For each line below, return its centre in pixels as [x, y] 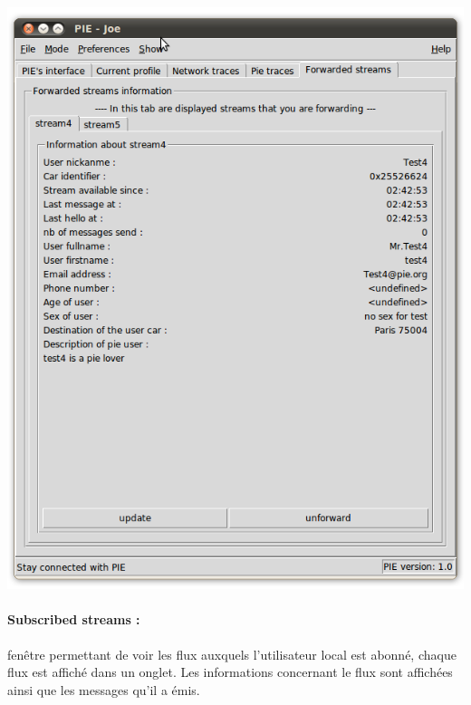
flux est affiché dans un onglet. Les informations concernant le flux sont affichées [230, 672]
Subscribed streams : [74, 619]
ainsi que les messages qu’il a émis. [104, 689]
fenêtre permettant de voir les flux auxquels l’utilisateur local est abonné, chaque [232, 654]
